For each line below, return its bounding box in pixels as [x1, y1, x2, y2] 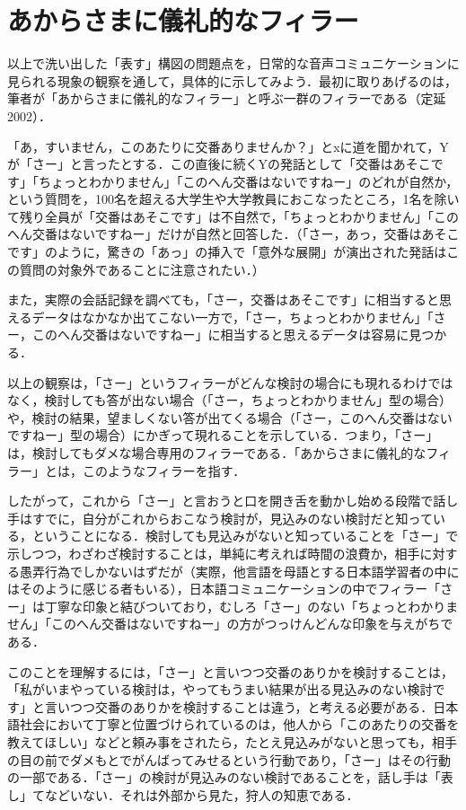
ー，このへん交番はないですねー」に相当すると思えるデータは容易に [7, 325, 409, 344]
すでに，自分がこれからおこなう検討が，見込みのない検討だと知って [31, 508, 433, 527]
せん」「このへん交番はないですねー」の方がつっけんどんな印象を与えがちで [7, 614, 453, 633]
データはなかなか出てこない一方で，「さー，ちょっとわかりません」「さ [31, 307, 446, 326]
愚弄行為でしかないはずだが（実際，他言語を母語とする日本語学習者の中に [19, 561, 460, 580]
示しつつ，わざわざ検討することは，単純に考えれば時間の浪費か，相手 [7, 543, 420, 562]
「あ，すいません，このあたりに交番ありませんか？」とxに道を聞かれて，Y [7, 136, 449, 155]
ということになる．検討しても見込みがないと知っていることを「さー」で [31, 526, 459, 545]
